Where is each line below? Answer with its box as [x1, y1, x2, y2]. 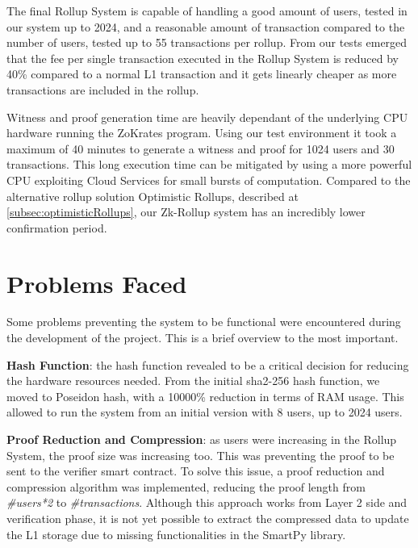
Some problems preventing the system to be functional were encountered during [6, 313, 401, 330]
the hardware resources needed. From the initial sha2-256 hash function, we [6, 372, 380, 389]
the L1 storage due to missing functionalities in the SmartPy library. [6, 525, 346, 542]
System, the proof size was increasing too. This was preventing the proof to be [6, 446, 395, 463]
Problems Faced [6, 266, 187, 299]
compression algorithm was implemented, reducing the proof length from [6, 478, 366, 495]
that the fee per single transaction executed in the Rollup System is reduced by [6, 49, 399, 66]
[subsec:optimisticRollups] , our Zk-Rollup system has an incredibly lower [6, 203, 366, 220]
